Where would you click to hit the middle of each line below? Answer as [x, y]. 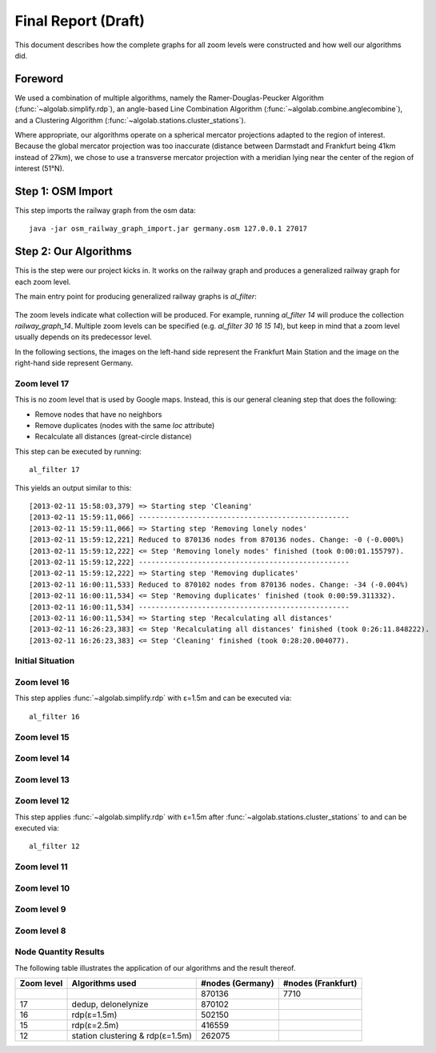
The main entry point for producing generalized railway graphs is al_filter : [136, 297]
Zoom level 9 [40, 910]
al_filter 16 [54, 717]
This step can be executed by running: [78, 451]
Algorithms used [104, 983]
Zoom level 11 [41, 867]
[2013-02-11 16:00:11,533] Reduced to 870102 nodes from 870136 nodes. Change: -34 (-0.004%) [219, 585]
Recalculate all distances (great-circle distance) [113, 437]
